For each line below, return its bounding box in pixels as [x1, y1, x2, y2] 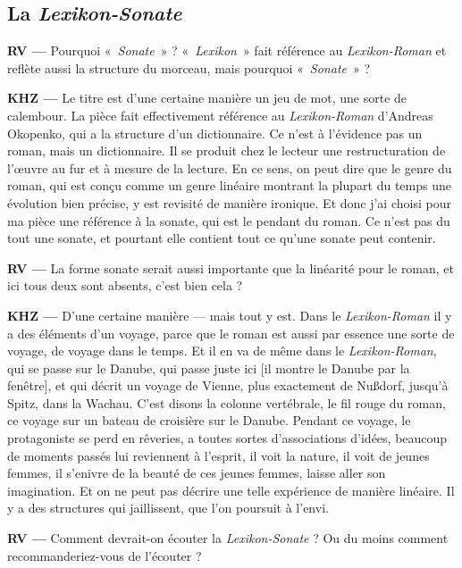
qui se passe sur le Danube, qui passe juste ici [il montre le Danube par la [7, 358, 410, 377]
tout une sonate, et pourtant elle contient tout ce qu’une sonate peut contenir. [7, 229, 436, 247]
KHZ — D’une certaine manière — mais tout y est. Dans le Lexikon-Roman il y [7, 305, 452, 324]
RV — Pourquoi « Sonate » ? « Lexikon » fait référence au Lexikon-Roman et [7, 41, 447, 60]
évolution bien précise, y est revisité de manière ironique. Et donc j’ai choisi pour [7, 193, 451, 212]
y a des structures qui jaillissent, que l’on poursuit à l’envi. [7, 498, 329, 517]
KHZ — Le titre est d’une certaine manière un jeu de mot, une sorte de [7, 88, 407, 107]
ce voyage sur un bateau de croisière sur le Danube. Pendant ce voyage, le [7, 411, 411, 430]
